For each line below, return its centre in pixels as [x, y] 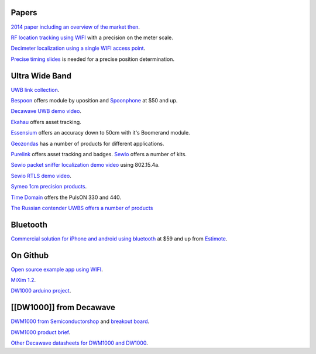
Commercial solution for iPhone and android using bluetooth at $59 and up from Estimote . [119, 238]
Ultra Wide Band [41, 76]
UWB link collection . [35, 90]
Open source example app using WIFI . [57, 269]
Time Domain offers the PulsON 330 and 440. [66, 197]
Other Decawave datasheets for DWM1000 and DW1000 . [80, 343]
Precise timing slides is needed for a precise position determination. [93, 59]
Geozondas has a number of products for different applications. [87, 143]
